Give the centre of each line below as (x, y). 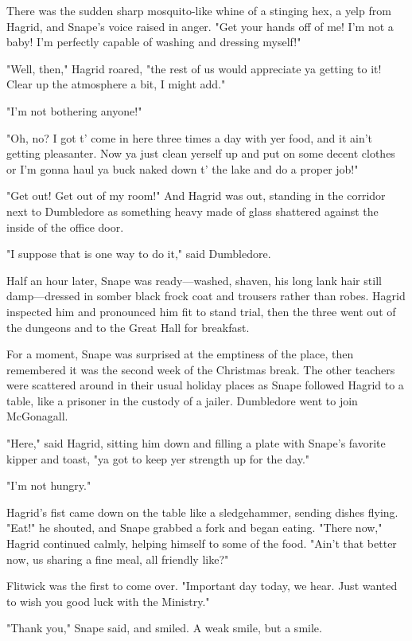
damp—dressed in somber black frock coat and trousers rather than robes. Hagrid (206, 296)
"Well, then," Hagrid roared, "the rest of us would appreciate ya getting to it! (194, 68)
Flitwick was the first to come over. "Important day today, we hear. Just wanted (202, 586)
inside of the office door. (65, 227)
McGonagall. (37, 416)
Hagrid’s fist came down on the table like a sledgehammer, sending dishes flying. (202, 512)
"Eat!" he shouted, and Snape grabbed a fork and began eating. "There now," (194, 528)
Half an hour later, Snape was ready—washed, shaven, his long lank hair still (194, 280)
